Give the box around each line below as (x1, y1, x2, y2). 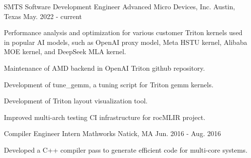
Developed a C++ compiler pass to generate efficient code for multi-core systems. (4, 144, 248, 155)
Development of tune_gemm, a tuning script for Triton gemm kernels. (4, 79, 213, 89)
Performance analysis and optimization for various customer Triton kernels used (4, 27, 243, 38)
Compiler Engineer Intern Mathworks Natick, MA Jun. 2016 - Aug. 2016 (4, 128, 221, 138)
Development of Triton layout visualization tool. (4, 96, 148, 106)
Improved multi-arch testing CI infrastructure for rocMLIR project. (4, 112, 206, 122)
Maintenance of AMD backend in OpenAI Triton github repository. (4, 62, 205, 73)
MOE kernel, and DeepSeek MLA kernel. (4, 46, 126, 57)
